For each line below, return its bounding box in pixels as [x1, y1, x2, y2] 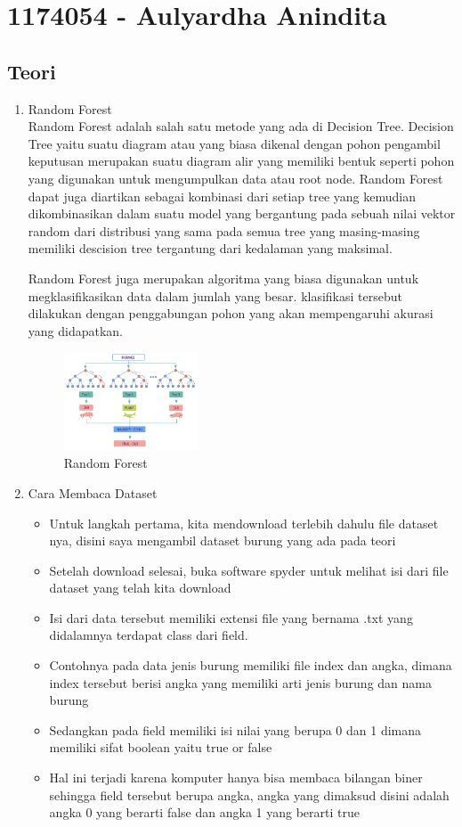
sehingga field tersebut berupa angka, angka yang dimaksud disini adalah [49, 785, 450, 804]
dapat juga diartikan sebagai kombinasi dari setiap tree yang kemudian [28, 186, 416, 205]
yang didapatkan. [28, 321, 124, 340]
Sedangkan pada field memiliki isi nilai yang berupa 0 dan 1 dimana [49, 720, 422, 739]
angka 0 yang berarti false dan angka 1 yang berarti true [49, 803, 360, 822]
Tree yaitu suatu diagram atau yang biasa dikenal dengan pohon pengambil [28, 134, 441, 152]
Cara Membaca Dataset [28, 483, 158, 502]
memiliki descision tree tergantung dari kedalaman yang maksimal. [28, 239, 393, 258]
